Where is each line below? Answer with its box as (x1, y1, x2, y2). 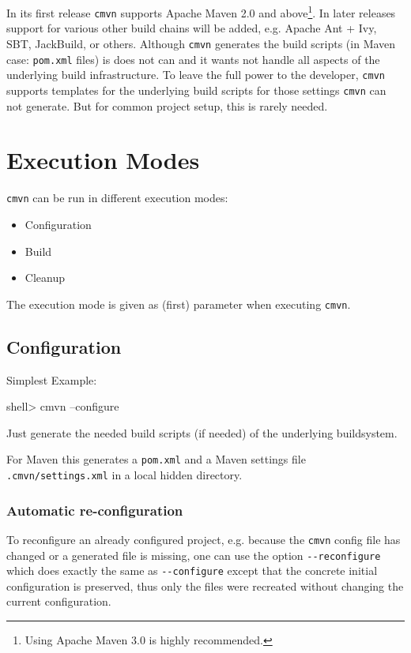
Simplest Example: (6, 371, 97, 388)
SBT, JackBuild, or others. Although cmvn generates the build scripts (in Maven (6, 35, 396, 51)
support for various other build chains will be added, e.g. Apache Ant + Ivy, (6, 20, 377, 36)
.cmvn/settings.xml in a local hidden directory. (6, 466, 243, 482)
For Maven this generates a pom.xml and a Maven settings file (6, 451, 306, 467)
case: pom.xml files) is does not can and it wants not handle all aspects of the (6, 51, 380, 67)
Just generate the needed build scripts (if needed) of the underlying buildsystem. (6, 424, 398, 441)
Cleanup (25, 269, 65, 286)
